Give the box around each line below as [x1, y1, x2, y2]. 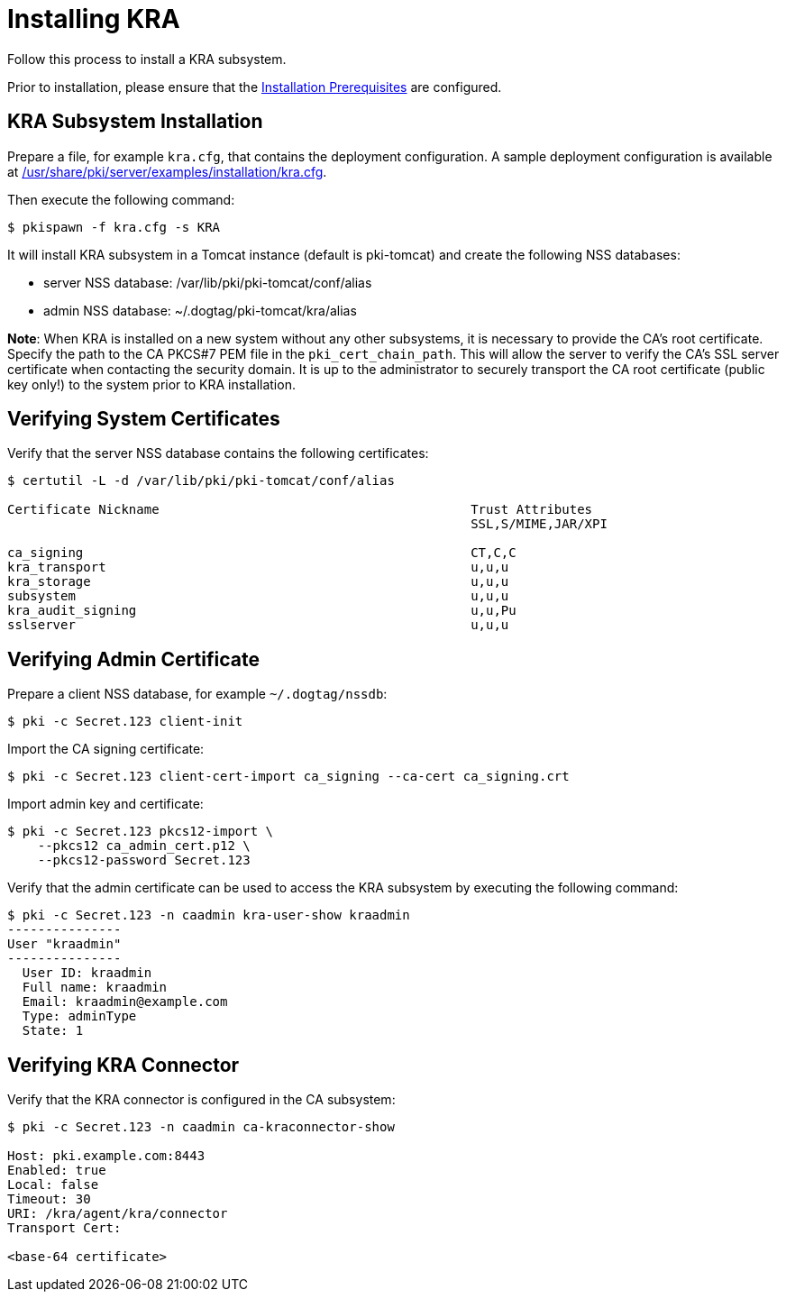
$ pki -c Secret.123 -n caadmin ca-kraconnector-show [7, 1120, 395, 1135]
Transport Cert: [7, 1221, 122, 1236]
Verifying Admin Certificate [7, 647, 260, 671]
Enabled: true [7, 1163, 106, 1178]
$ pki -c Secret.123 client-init [7, 714, 243, 729]
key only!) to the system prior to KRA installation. [7, 376, 296, 392]
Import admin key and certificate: [7, 796, 204, 812]
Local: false [7, 1177, 99, 1193]
